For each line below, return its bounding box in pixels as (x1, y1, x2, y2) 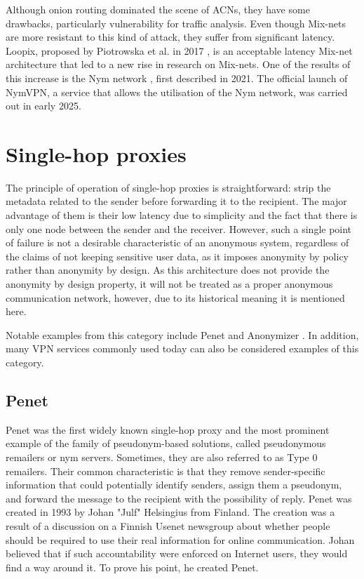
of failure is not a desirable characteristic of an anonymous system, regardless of (6, 235, 349, 250)
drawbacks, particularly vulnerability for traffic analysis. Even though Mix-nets (6, 15, 346, 30)
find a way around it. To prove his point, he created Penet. (6, 559, 259, 574)
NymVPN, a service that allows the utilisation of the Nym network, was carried (6, 84, 348, 99)
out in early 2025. (6, 98, 81, 113)
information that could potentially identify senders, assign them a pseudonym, (6, 477, 342, 492)
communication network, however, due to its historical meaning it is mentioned (6, 290, 345, 305)
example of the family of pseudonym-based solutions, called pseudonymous (6, 436, 326, 451)
